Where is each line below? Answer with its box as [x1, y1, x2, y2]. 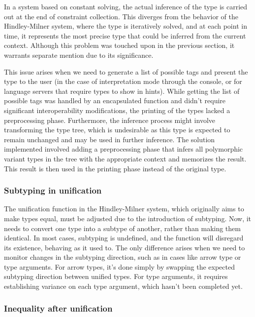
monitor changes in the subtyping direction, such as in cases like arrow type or [4, 252, 241, 262]
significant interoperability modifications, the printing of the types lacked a [4, 105, 230, 115]
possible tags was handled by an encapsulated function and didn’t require [4, 95, 226, 106]
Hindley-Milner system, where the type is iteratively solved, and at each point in [4, 21, 247, 31]
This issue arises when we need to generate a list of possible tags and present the [4, 66, 248, 77]
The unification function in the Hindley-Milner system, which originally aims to [4, 203, 244, 214]
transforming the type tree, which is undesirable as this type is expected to [4, 124, 230, 135]
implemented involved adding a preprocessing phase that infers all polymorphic [4, 144, 243, 154]
